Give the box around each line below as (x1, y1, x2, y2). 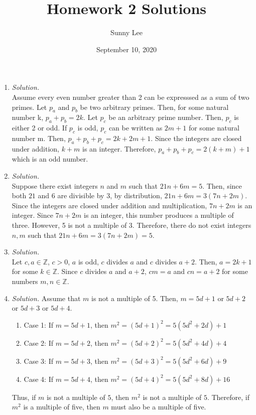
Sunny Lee (110, 27, 143, 38)
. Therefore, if (207, 391, 249, 402)
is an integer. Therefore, (82, 143, 156, 154)
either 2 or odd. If (12, 122, 67, 133)
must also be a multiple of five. (111, 401, 206, 412)
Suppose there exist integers (12, 180, 98, 191)
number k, (12, 112, 44, 122)
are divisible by (57, 190, 104, 201)
